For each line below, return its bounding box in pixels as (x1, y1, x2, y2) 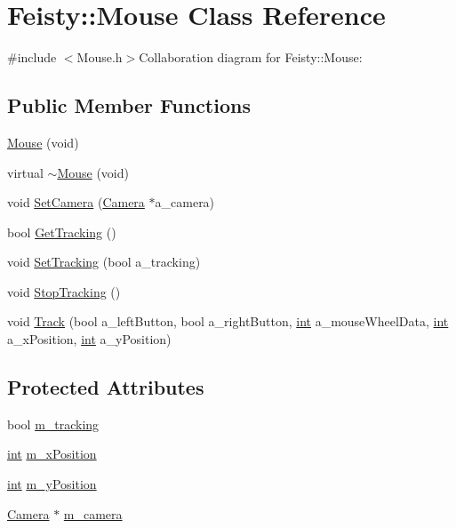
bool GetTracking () (7, 222, 116, 241)
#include (7, 48, 57, 67)
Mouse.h (76, 48, 123, 67)
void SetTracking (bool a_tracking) (7, 252, 201, 271)
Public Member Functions (7, 92, 251, 119)
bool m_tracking (7, 414, 100, 433)
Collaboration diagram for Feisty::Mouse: (139, 48, 363, 67)
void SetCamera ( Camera (7, 193, 145, 212)
